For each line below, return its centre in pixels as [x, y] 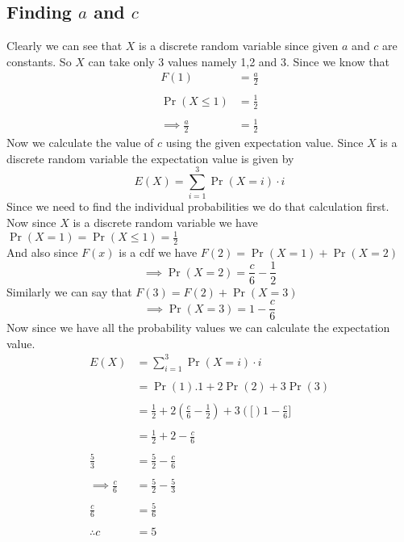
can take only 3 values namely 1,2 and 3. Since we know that [239, 61]
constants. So [39, 61]
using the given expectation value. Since [264, 143]
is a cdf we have [158, 252]
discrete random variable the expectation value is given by [150, 158]
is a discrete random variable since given [239, 46]
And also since [42, 252]
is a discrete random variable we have [165, 222]
